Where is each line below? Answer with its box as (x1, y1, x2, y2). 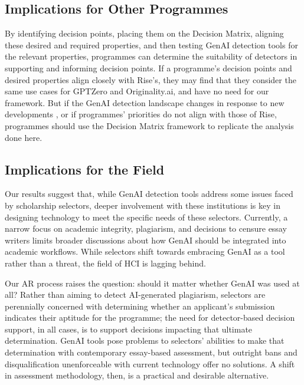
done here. (5, 131, 43, 143)
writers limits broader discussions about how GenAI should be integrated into (5, 233, 286, 246)
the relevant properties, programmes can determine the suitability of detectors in (5, 50, 298, 62)
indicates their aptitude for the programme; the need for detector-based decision (5, 311, 295, 324)
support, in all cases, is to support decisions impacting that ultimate (5, 323, 253, 335)
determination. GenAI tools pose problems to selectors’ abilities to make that (5, 334, 285, 347)
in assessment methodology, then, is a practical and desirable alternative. (5, 369, 269, 381)
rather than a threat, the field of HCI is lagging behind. (5, 256, 206, 269)
